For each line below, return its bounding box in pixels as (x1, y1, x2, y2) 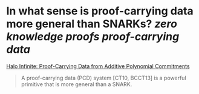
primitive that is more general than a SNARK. (21, 80, 132, 88)
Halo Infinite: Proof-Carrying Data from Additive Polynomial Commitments (6, 62, 190, 70)
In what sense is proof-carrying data (6, 4, 194, 18)
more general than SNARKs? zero (6, 17, 177, 31)
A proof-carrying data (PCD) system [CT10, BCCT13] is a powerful (21, 74, 186, 81)
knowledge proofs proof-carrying (6, 30, 180, 43)
